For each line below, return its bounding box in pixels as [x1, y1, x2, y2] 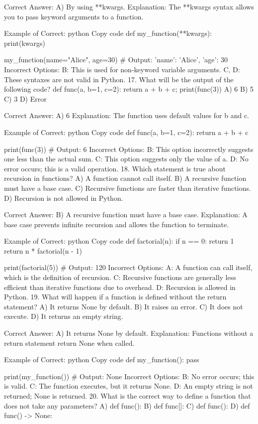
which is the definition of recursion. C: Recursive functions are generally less [4, 272, 236, 283]
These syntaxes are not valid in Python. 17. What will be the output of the [4, 74, 234, 84]
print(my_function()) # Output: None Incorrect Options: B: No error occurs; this [4, 371, 255, 381]
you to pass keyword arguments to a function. [4, 11, 144, 21]
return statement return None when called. [4, 337, 135, 348]
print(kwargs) [4, 37, 46, 48]
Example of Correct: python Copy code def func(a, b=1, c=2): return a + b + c [4, 127, 249, 137]
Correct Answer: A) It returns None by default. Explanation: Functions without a [4, 328, 254, 338]
